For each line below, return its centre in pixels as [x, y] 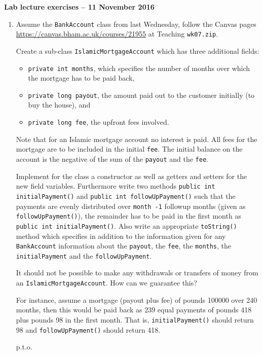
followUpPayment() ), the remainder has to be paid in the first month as [128, 216]
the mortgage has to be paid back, [81, 78]
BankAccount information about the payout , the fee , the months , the [124, 246]
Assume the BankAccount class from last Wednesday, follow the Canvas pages [136, 24]
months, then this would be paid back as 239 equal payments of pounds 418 [134, 310]
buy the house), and [59, 105]
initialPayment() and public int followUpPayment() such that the [126, 196]
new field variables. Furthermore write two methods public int [116, 186]
